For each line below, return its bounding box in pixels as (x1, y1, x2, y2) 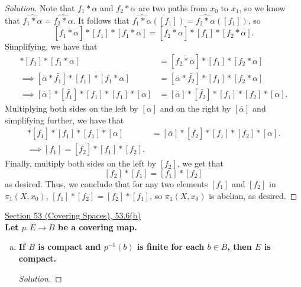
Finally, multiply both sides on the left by (5, 157, 156, 169)
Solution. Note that (5, 2, 75, 14)
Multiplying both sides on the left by (5, 102, 138, 115)
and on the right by (160, 102, 231, 115)
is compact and (38, 240, 101, 253)
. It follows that (73, 14, 130, 26)
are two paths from (138, 2, 208, 14)
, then (227, 240, 252, 253)
